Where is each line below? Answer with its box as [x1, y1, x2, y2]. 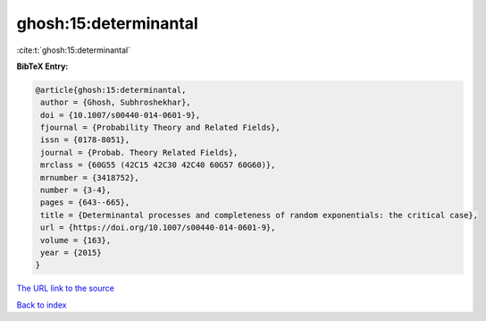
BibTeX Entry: [16, 61, 69, 72]
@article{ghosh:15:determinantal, [35, 85, 187, 95]
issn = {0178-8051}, [40, 135, 130, 145]
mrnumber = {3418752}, [40, 173, 140, 182]
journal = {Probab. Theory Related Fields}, [40, 148, 239, 157]
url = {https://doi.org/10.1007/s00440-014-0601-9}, [40, 223, 276, 232]
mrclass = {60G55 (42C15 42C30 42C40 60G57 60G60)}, [40, 160, 276, 170]
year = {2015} [40, 248, 102, 258]
